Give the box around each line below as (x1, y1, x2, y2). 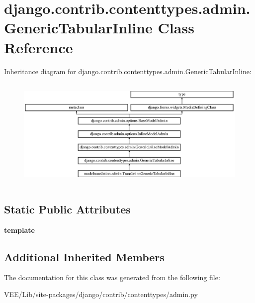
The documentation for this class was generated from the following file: (4, 272, 220, 283)
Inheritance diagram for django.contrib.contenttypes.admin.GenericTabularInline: (4, 66, 252, 76)
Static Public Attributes (4, 201, 131, 216)
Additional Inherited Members (4, 249, 165, 264)
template (4, 224, 35, 235)
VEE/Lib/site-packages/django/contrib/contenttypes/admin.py (4, 289, 198, 299)
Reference (4, 37, 73, 57)
